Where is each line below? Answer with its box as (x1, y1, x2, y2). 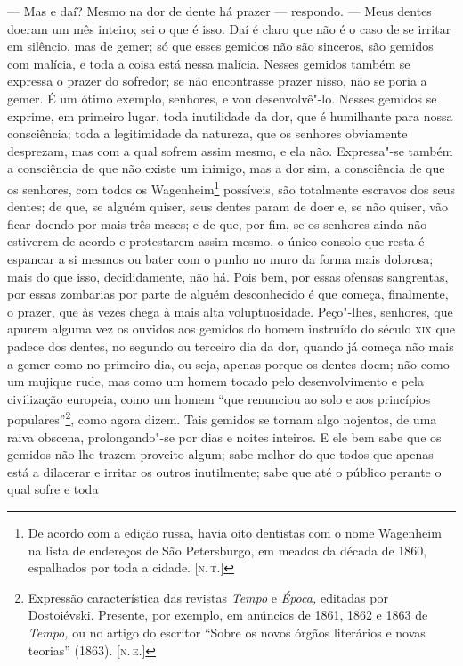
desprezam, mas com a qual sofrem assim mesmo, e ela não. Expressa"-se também (7, 141, 453, 160)
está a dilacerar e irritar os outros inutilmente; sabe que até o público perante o (7, 462, 442, 481)
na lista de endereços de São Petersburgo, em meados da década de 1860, (28, 540, 427, 559)
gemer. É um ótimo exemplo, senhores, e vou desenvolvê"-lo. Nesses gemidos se (7, 88, 437, 107)
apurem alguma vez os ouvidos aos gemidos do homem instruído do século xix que (7, 319, 455, 338)
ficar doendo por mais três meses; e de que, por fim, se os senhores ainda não (7, 214, 427, 233)
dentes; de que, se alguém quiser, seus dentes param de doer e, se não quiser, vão (7, 197, 448, 216)
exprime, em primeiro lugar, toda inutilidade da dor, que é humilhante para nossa (7, 106, 453, 125)
